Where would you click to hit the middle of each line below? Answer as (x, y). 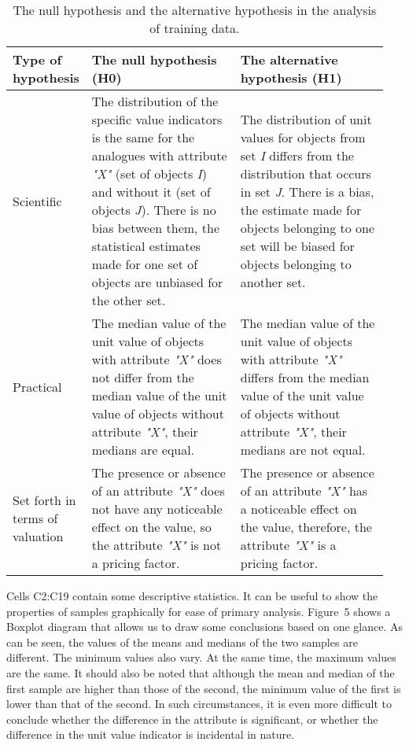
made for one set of (145, 264)
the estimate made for (301, 210)
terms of (35, 518)
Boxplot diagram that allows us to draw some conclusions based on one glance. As (204, 627)
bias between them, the (156, 228)
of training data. (195, 28)
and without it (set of (151, 192)
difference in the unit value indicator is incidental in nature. (151, 734)
